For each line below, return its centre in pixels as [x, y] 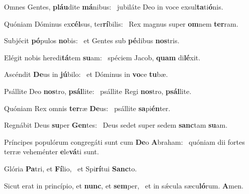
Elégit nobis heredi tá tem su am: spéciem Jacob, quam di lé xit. [102, 57]
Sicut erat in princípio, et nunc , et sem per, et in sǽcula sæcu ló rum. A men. [124, 185]
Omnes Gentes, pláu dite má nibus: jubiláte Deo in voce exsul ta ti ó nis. [114, 7]
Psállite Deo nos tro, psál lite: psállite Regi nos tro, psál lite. [98, 91]
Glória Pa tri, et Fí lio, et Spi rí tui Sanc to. [70, 168]
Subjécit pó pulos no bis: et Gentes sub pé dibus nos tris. [92, 40]
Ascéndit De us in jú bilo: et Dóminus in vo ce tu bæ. [86, 74]
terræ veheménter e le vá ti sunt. [52, 152]
